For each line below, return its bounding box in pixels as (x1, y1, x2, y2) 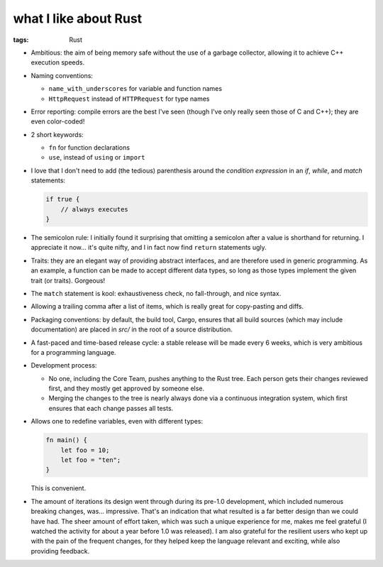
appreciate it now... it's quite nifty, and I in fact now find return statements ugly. (30, 243, 267, 252)
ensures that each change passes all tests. (48, 404, 174, 412)
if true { (45, 195, 80, 204)
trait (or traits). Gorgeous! (30, 276, 106, 285)
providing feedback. (30, 546, 90, 555)
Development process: (30, 361, 97, 370)
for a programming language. (30, 348, 116, 356)
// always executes (60, 205, 129, 213)
